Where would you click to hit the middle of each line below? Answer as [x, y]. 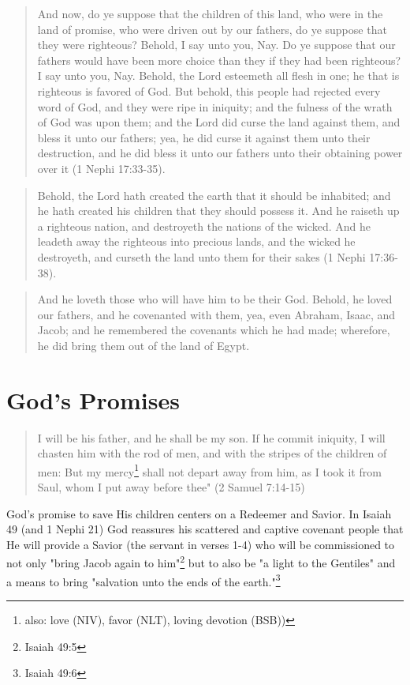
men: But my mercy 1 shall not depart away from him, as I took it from [209, 470]
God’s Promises [93, 399]
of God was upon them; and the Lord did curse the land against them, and [219, 122]
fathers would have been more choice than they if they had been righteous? [219, 60]
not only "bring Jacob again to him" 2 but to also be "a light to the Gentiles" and [201, 562]
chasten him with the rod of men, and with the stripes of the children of [212, 453]
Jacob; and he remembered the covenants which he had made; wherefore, [214, 330]
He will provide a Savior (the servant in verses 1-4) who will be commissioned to [201, 544]
